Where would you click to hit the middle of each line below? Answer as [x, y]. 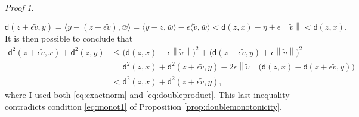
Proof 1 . [19, 7]
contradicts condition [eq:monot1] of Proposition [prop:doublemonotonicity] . [143, 106]
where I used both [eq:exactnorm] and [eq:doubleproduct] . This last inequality [147, 94]
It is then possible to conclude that [69, 38]
